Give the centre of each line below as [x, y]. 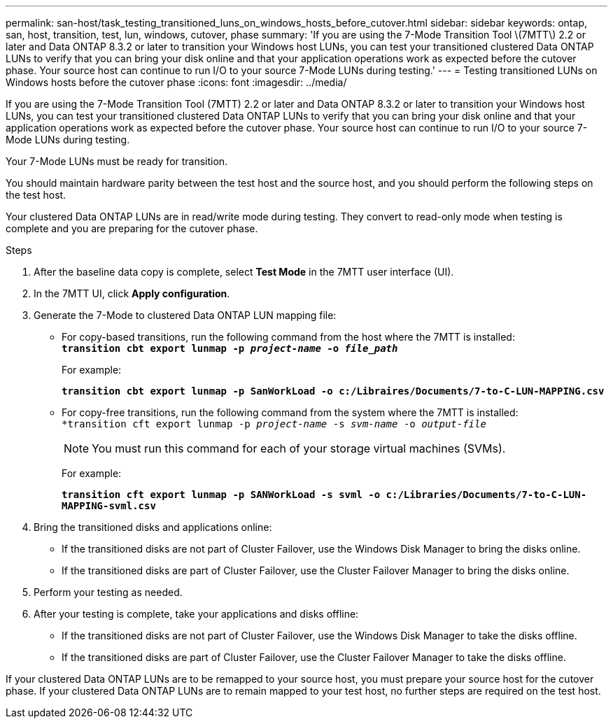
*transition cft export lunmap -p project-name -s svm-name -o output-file [274, 424]
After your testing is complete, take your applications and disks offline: [196, 614]
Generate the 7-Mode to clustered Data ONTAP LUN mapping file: [185, 315]
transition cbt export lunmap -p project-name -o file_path [230, 348]
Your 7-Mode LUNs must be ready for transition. [117, 161]
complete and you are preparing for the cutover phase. [132, 228]
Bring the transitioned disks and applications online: [153, 527]
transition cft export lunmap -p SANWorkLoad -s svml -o [221, 495]
